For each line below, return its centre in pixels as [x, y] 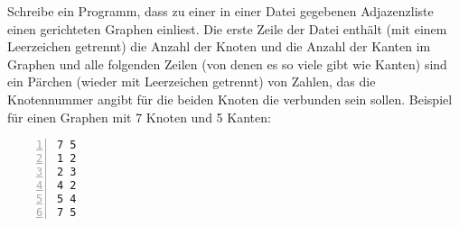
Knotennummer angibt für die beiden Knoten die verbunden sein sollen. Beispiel [230, 99]
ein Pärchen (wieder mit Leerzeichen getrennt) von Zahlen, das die [192, 81]
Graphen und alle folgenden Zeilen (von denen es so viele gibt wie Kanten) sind [227, 63]
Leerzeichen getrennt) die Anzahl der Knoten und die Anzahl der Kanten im [219, 46]
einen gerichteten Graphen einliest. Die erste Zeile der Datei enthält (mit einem [227, 28]
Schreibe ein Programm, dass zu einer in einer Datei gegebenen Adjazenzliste [220, 11]
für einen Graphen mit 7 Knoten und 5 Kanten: [139, 117]
